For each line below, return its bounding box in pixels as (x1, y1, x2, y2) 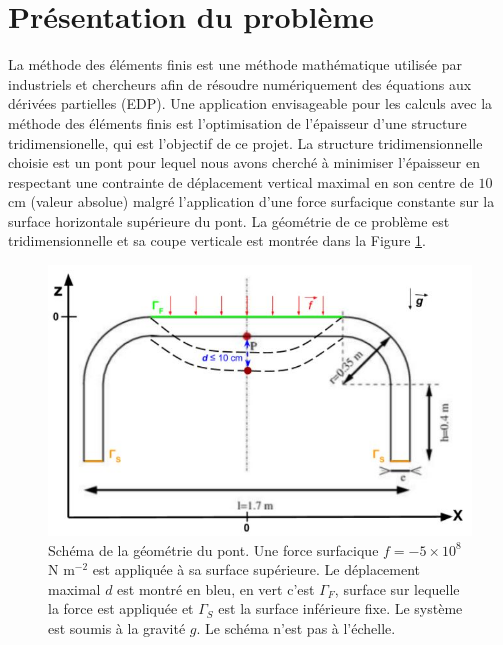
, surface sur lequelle (334, 578, 460, 599)
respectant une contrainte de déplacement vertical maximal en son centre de (8, 171, 474, 192)
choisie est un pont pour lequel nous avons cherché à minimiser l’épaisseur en (8, 152, 480, 173)
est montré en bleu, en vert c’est (117, 578, 315, 599)
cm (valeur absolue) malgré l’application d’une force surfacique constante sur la (8, 191, 495, 212)
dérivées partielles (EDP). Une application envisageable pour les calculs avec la (8, 93, 493, 114)
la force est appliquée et (48, 598, 194, 619)
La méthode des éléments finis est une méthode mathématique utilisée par (8, 54, 463, 75)
